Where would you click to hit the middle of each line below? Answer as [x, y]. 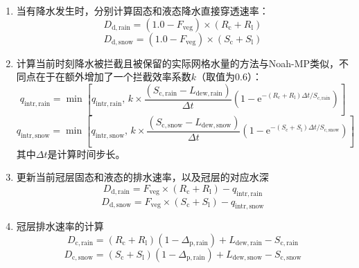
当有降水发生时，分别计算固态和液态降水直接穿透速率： [142, 10]
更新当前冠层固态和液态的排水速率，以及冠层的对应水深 [142, 177]
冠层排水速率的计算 [60, 226]
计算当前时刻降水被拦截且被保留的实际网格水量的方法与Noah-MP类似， [178, 63]
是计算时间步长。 [86, 153]
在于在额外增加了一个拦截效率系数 [113, 77]
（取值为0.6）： [229, 77]
